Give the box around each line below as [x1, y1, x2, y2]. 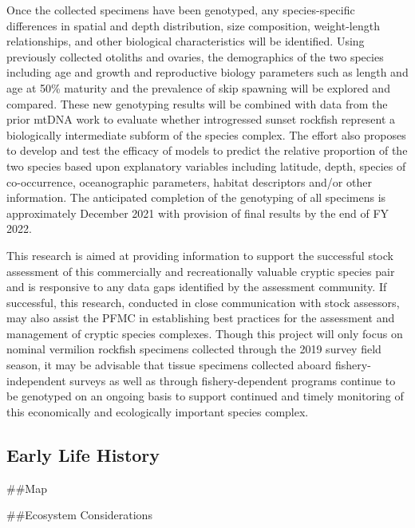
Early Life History [6, 442, 160, 467]
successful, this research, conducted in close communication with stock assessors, [6, 294, 400, 310]
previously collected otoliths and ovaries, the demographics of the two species [6, 48, 384, 65]
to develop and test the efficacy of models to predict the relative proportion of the [6, 142, 408, 159]
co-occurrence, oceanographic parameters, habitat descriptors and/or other [6, 173, 372, 190]
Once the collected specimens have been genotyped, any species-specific [6, 2, 355, 18]
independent [6, 372, 66, 388]
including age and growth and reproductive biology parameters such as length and [6, 64, 409, 81]
